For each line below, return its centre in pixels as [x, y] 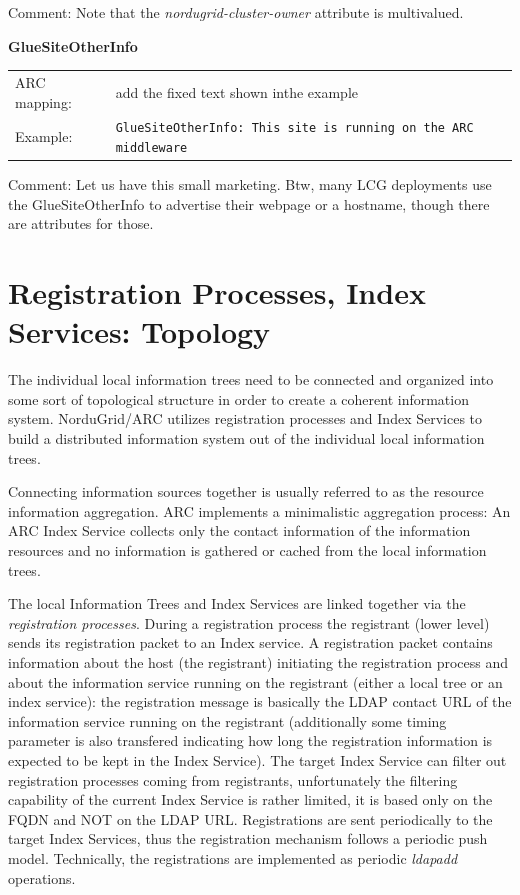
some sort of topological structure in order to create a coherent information [238, 398]
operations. [42, 877]
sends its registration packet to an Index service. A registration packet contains [250, 642]
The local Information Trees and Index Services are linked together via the [237, 603]
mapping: [43, 101]
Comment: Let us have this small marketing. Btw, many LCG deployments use [250, 184]
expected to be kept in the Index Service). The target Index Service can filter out [257, 759]
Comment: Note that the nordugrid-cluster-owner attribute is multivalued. [236, 12]
